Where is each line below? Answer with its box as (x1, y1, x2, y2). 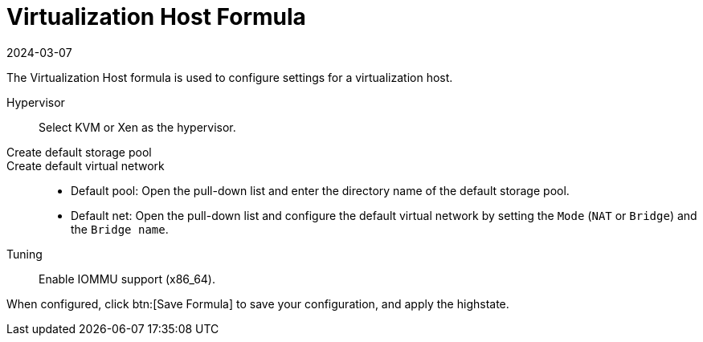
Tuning (6, 246, 43, 261)
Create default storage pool (6, 145, 152, 159)
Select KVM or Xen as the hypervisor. (39, 120, 236, 134)
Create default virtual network (6, 158, 165, 173)
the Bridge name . (71, 222, 169, 236)
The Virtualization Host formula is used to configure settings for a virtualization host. (6, 70, 453, 84)
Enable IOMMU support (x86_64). (39, 271, 216, 286)
